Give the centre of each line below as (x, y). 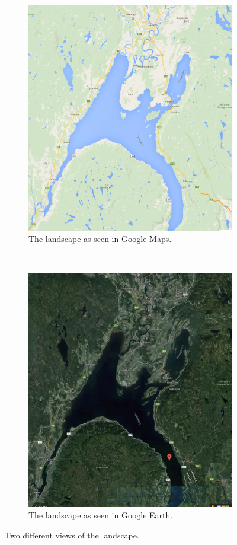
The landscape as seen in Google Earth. (101, 515)
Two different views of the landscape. (72, 535)
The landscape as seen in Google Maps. (100, 239)
